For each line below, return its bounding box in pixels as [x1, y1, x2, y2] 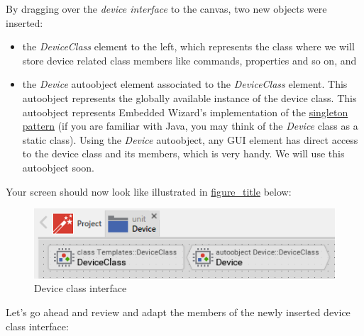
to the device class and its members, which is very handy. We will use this [22, 146, 345, 161]
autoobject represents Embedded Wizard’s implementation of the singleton [22, 104, 348, 119]
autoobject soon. [22, 159, 95, 174]
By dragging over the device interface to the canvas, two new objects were [6, 1, 327, 16]
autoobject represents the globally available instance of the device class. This [22, 90, 357, 105]
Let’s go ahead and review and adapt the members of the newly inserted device [6, 305, 351, 320]
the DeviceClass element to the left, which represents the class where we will [22, 39, 355, 54]
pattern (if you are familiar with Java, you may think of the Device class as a [22, 118, 358, 133]
